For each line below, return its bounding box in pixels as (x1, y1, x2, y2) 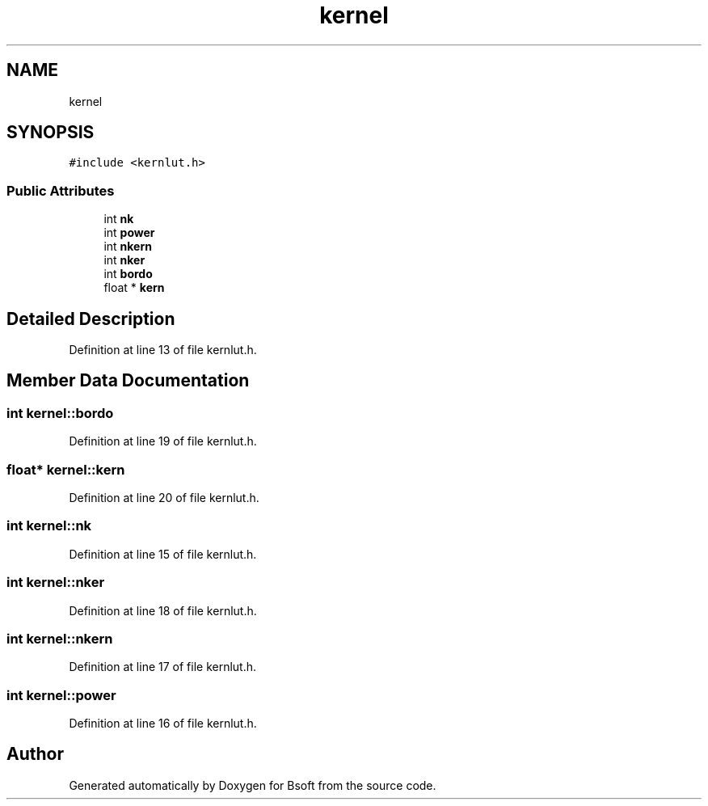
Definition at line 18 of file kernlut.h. (69, 603, 257, 618)
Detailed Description (6, 308, 175, 329)
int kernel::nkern (6, 630, 113, 647)
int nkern (103, 239, 152, 254)
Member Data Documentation (6, 370, 250, 391)
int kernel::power (6, 686, 116, 703)
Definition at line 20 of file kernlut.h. (69, 491, 259, 504)
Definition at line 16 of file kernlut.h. (69, 716, 257, 730)
